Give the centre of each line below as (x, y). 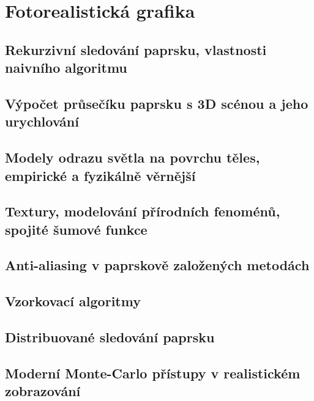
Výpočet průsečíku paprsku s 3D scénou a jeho (157, 103)
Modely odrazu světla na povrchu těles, (133, 157)
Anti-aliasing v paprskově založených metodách (157, 265)
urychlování (42, 121)
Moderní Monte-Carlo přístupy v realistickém (153, 373)
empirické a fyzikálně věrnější (100, 175)
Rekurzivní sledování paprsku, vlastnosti (136, 49)
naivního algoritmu (66, 68)
